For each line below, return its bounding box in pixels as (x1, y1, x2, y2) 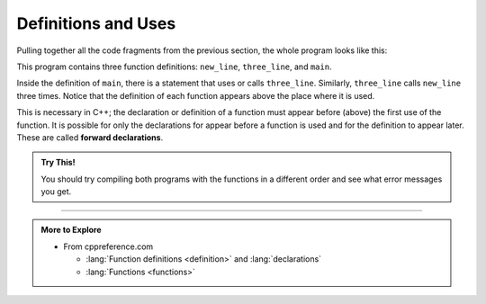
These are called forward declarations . (16, 131, 164, 143)
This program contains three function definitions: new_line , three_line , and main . (16, 61, 332, 72)
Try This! (40, 157, 76, 168)
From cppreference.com (63, 241, 154, 252)
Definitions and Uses (16, 13, 176, 33)
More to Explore (40, 225, 103, 236)
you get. (40, 186, 72, 197)
